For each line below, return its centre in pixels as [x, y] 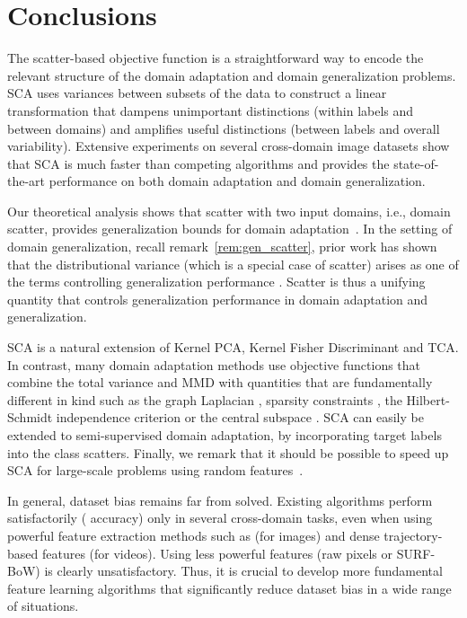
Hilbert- [428, 399]
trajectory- [413, 535]
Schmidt [30, 417]
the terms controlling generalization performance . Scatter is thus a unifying [216, 282]
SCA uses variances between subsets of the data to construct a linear [197, 93]
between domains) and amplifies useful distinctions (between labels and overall [224, 128]
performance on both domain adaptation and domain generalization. [237, 181]
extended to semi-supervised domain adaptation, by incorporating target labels [225, 435]
